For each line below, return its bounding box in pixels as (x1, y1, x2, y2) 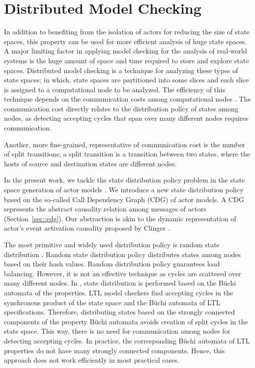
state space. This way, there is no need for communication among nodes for (4, 326, 230, 336)
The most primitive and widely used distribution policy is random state (4, 239, 220, 249)
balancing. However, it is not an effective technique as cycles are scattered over (4, 268, 241, 278)
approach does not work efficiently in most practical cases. (4, 355, 179, 365)
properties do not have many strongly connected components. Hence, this (4, 345, 225, 355)
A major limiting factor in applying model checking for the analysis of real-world (4, 46, 247, 56)
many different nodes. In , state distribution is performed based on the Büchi (4, 278, 236, 288)
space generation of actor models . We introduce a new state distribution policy (4, 184, 244, 195)
